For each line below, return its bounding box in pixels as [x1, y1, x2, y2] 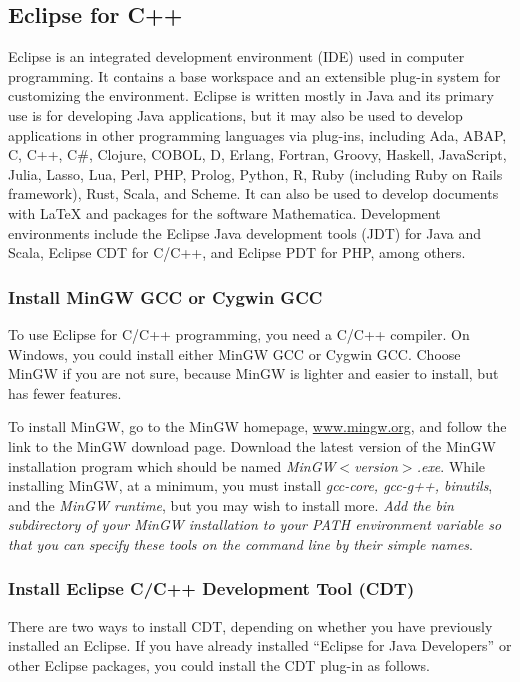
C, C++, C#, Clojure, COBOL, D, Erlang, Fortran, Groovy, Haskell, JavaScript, [8, 144, 507, 165]
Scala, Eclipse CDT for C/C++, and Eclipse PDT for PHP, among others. [8, 242, 466, 263]
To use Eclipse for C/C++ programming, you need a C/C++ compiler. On [8, 323, 470, 344]
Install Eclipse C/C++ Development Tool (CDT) [8, 576, 415, 601]
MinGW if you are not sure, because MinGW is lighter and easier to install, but [8, 363, 499, 384]
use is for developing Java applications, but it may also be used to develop [8, 104, 463, 125]
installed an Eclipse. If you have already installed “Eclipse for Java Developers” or [8, 635, 512, 656]
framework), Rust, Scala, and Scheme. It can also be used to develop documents [8, 183, 499, 204]
